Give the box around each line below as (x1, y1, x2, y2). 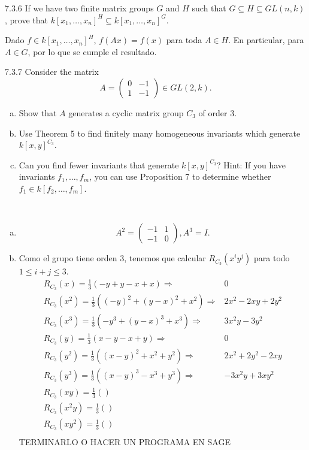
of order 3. (198, 106, 237, 119)
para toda (166, 34, 202, 46)
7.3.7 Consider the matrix (5, 65, 99, 78)
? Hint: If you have (216, 158, 286, 171)
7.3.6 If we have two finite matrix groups (5, 2, 154, 14)
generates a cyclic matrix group (68, 106, 184, 119)
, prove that (5, 13, 48, 26)
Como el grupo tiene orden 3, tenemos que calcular (19, 252, 206, 264)
